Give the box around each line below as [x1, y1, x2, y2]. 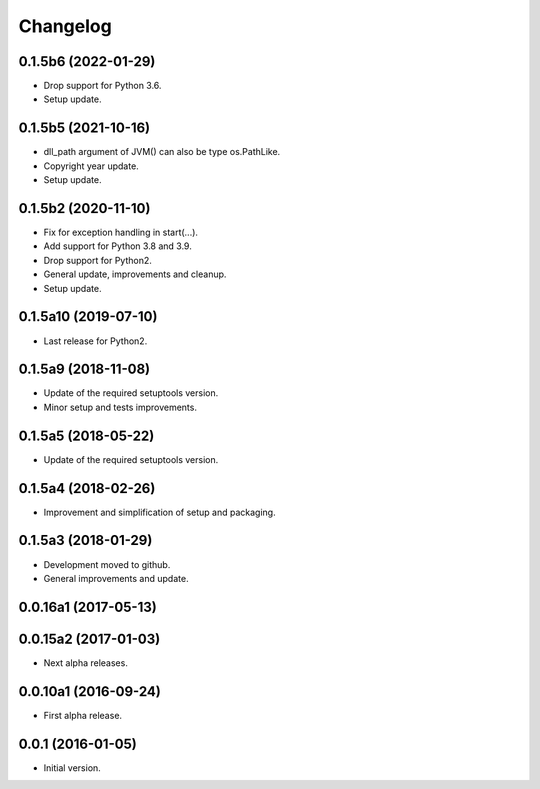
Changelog [18, 15, 112, 37]
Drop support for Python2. [43, 254, 152, 266]
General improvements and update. [43, 572, 189, 584]
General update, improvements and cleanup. [43, 268, 227, 280]
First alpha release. [43, 709, 123, 721]
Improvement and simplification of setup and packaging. [43, 506, 276, 518]
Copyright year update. [43, 160, 139, 172]
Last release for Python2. [43, 335, 148, 347]
